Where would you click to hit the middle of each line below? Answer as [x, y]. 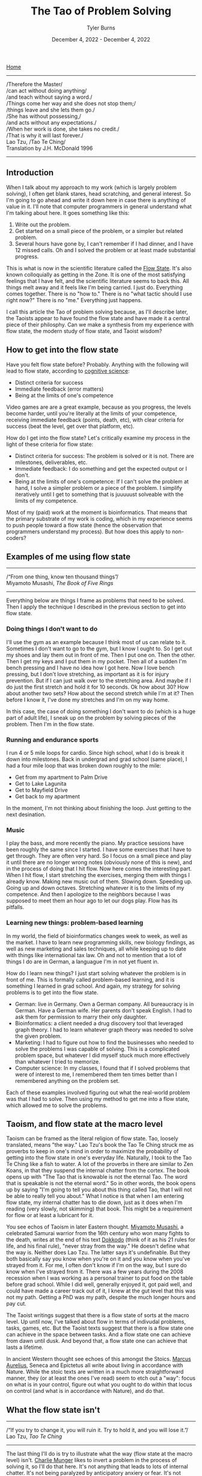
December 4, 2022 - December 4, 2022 [101, 39]
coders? [16, 538]
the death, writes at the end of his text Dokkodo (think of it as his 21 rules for [101, 1240]
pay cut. [17, 1304]
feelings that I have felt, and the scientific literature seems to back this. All [98, 281]
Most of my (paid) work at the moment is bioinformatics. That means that [97, 512]
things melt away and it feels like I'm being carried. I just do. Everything [95, 287]
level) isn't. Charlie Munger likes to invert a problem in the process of [92, 1460]
